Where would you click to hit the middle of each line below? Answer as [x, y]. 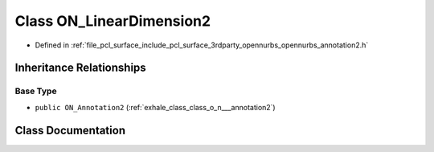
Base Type [36, 91]
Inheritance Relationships [80, 68]
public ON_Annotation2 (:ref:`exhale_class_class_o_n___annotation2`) [156, 107]
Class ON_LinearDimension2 [113, 21]
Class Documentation [70, 130]
